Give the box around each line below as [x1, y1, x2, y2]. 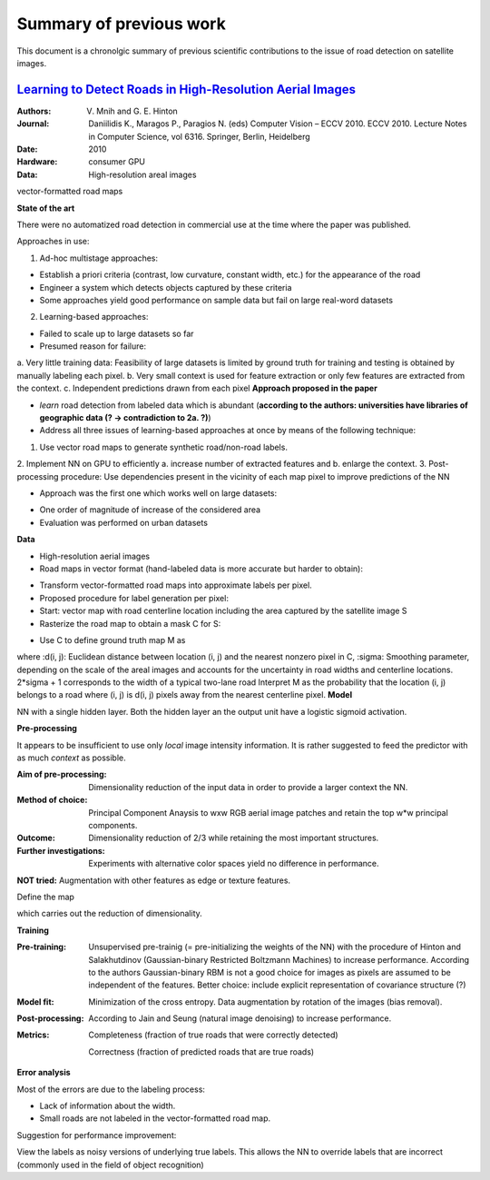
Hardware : [16, 156, 58, 167]
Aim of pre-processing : [16, 768, 107, 780]
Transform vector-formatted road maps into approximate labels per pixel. [39, 580, 312, 590]
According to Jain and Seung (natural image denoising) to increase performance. [88, 1013, 392, 1024]
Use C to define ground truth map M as [39, 634, 186, 645]
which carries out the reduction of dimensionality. [16, 908, 203, 919]
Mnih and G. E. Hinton [96, 105, 179, 116]
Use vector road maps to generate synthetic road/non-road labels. [39, 441, 288, 452]
